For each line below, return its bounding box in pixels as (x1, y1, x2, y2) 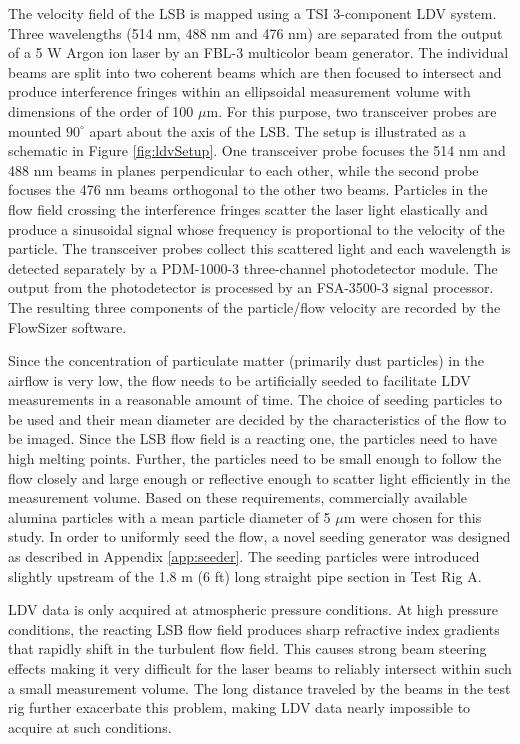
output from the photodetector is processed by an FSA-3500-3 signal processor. (8, 277, 494, 298)
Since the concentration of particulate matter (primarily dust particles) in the (8, 350, 485, 371)
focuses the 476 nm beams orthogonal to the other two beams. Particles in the (8, 179, 488, 200)
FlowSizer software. (8, 316, 127, 337)
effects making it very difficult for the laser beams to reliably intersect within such (8, 658, 512, 678)
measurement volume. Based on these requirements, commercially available (8, 487, 468, 508)
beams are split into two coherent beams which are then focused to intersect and (8, 61, 502, 82)
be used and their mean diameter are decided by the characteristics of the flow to (8, 408, 507, 429)
